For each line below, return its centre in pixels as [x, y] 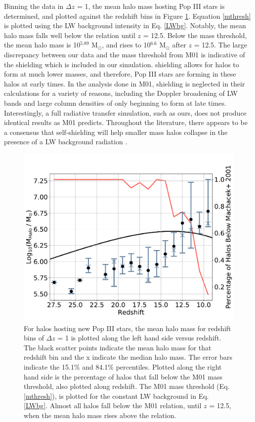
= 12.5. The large [221, 45]
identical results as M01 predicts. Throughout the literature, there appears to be [126, 122]
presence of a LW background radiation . [66, 142]
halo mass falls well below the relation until [70, 35]
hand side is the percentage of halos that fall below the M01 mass [123, 376]
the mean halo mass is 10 [42, 45]
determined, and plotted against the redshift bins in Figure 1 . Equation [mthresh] [127, 16]
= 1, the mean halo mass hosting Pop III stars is [151, 6]
